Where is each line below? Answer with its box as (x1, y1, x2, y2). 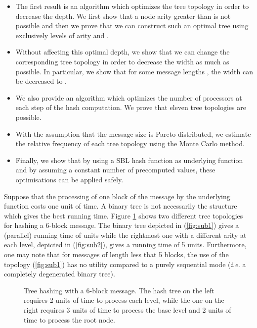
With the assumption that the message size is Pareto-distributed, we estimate (15, 128, 251, 139)
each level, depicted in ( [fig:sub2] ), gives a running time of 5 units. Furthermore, (4, 239, 247, 250)
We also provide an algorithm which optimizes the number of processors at (15, 92, 242, 103)
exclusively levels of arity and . (15, 30, 109, 40)
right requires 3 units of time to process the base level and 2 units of (24, 305, 231, 315)
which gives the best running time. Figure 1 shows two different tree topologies (4, 210, 243, 220)
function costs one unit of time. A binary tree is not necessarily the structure (4, 201, 237, 211)
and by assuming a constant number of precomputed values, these (15, 164, 215, 175)
